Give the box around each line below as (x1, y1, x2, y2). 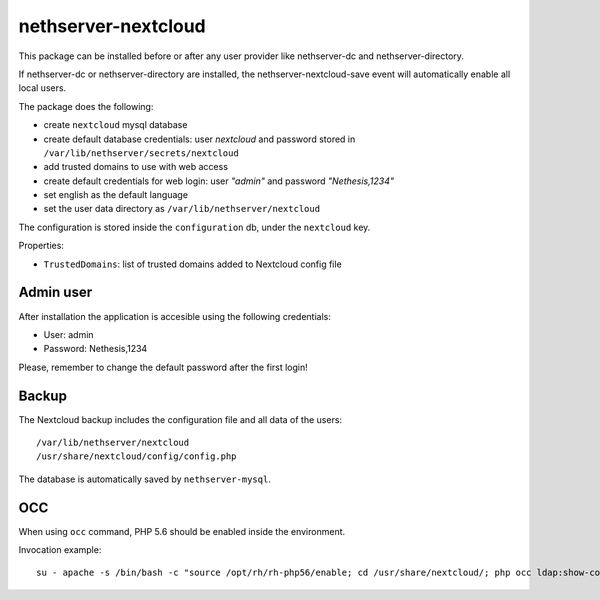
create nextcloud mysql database (43, 119, 188, 131)
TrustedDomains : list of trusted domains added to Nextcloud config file (43, 258, 342, 270)
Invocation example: (18, 544, 102, 556)
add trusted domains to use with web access (43, 161, 229, 173)
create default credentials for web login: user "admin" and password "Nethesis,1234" (43, 175, 395, 187)
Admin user (18, 284, 93, 301)
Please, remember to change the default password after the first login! (18, 361, 309, 373)
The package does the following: (18, 100, 154, 112)
